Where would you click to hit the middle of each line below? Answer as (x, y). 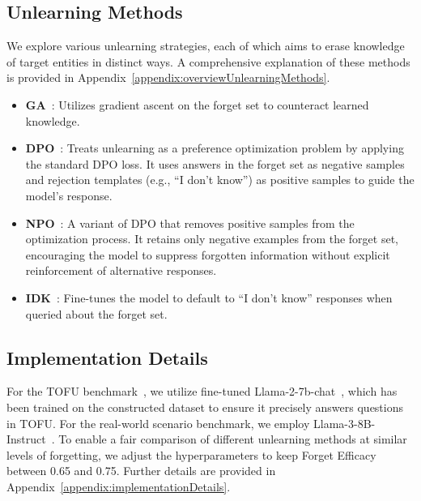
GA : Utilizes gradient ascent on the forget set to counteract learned (197, 104)
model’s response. (69, 195)
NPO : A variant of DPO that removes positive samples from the (190, 223)
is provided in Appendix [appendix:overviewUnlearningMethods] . (168, 77)
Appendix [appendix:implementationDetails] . (119, 486)
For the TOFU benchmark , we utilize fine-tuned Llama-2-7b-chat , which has (202, 391)
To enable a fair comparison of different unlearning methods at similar (233, 439)
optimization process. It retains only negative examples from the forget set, (212, 239)
